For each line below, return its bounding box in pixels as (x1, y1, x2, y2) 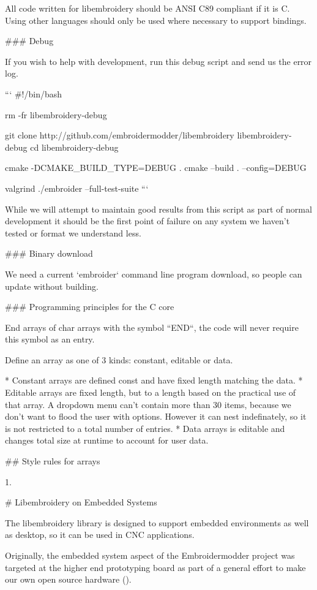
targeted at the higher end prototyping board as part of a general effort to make (5, 561, 306, 573)
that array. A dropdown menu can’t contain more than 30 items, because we (5, 398, 291, 410)
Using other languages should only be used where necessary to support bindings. (5, 13, 307, 26)
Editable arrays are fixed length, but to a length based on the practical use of (5, 386, 296, 399)
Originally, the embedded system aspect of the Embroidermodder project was (5, 549, 295, 561)
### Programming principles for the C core (5, 300, 174, 313)
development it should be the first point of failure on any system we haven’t (5, 214, 290, 227)
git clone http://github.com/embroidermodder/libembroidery (5, 129, 234, 142)
